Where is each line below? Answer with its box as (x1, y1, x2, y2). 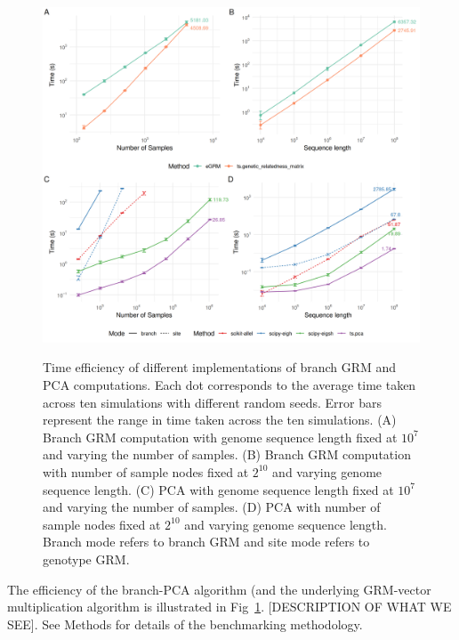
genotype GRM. (43, 549, 130, 568)
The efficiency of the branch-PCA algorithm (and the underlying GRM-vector (7, 579, 431, 598)
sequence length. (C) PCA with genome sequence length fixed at (43, 480, 394, 498)
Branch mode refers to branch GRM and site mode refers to (43, 532, 370, 551)
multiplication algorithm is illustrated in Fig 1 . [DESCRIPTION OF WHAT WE (7, 597, 452, 616)
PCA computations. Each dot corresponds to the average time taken (43, 375, 416, 393)
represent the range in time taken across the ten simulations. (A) (43, 410, 397, 429)
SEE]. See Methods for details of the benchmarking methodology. (7, 614, 363, 633)
